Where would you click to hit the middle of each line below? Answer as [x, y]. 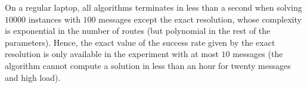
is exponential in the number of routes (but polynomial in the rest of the [138, 31]
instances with [54, 19]
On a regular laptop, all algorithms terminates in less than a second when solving [153, 7]
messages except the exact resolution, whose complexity [200, 19]
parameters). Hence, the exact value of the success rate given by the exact [140, 42]
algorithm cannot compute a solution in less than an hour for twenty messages [148, 65]
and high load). [33, 77]
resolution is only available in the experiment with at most [112, 54]
